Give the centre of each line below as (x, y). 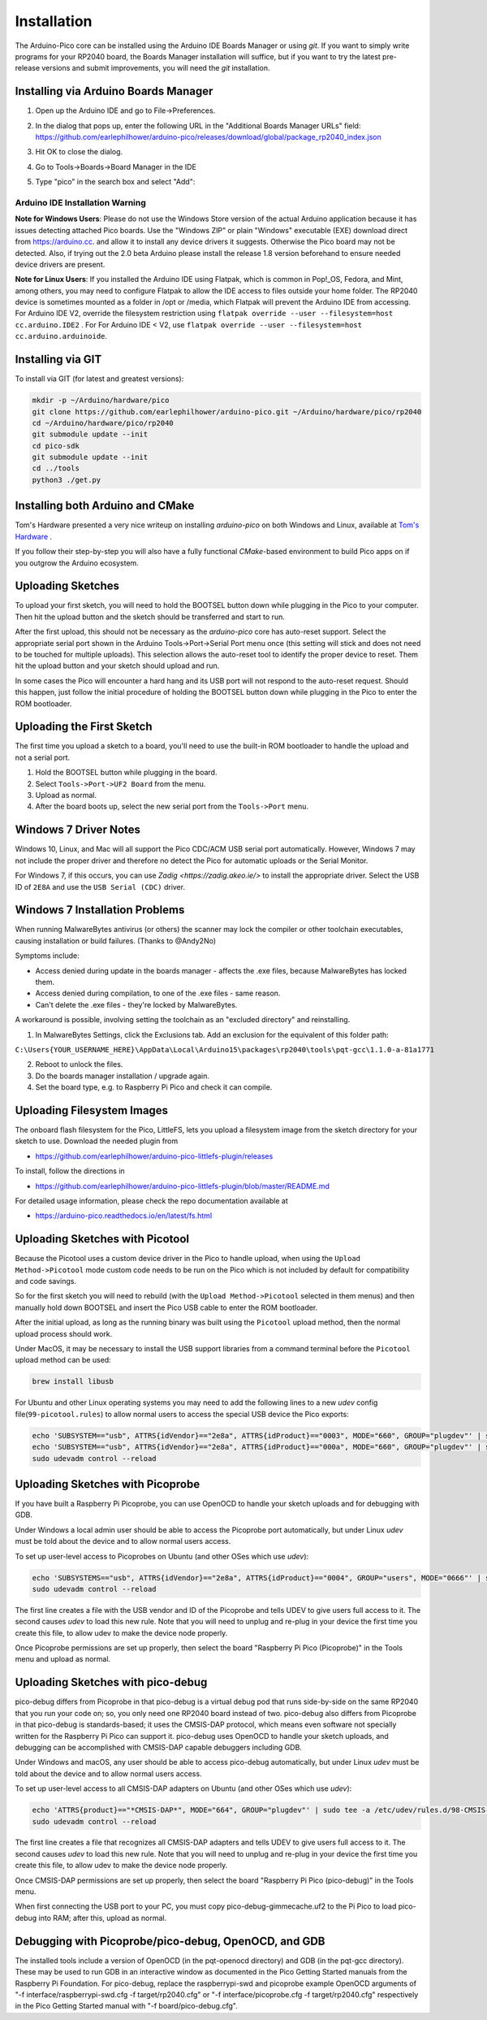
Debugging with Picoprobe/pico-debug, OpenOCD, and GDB (170, 1941)
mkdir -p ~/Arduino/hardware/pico (101, 401)
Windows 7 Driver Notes (78, 830)
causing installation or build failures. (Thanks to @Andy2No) (116, 941)
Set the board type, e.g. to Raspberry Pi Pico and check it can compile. (154, 1087)
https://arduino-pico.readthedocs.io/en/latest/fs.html (124, 1216)
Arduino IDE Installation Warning (80, 202)
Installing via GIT (58, 360)
